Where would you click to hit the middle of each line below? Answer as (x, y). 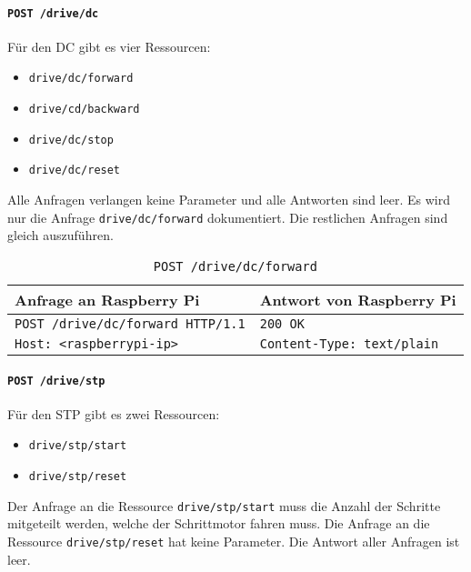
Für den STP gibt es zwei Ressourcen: (114, 413)
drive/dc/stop (71, 140)
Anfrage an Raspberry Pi (107, 299)
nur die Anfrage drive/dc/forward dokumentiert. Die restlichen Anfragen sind (228, 217)
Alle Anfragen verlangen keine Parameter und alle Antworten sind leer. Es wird (229, 200)
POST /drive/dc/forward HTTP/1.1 (130, 323)
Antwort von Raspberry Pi (358, 299)
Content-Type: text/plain (349, 343)
